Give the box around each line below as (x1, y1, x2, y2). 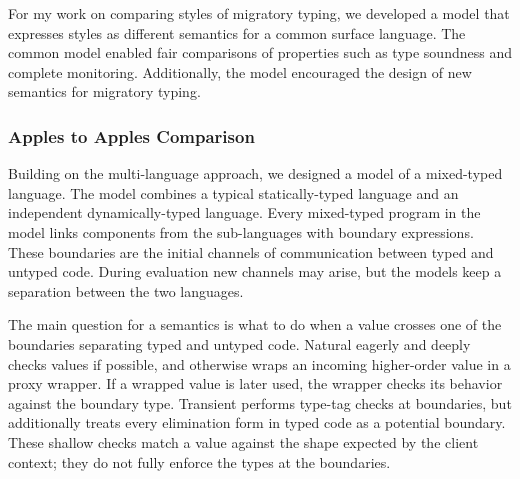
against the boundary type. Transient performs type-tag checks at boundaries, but (8, 392, 512, 413)
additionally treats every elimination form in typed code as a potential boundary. (8, 412, 506, 433)
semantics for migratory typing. (8, 81, 201, 102)
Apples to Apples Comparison (8, 123, 255, 148)
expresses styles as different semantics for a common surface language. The (8, 22, 466, 43)
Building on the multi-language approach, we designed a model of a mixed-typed (8, 163, 503, 184)
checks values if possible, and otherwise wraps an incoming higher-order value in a (8, 353, 511, 374)
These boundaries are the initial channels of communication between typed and (8, 241, 494, 262)
